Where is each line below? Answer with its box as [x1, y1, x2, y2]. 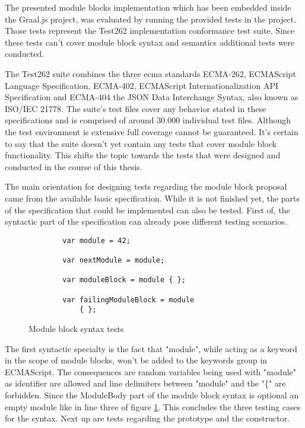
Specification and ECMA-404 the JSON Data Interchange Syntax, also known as [5, 91, 298, 103]
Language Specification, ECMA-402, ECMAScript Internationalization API [5, 79, 278, 91]
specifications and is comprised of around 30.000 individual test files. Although [5, 114, 291, 126]
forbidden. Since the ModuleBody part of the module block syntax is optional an [5, 388, 299, 401]
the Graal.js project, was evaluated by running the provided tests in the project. [5, 12, 297, 25]
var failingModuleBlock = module [62, 295, 195, 304]
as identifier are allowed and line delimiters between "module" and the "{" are [5, 377, 286, 389]
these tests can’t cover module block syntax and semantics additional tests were [5, 36, 295, 48]
